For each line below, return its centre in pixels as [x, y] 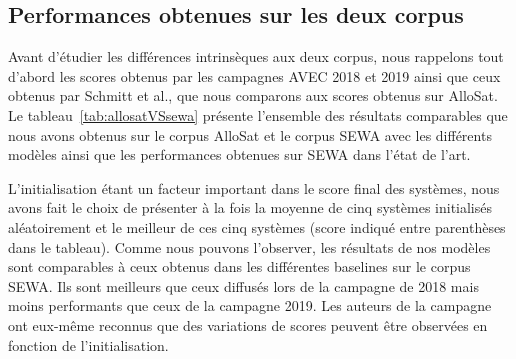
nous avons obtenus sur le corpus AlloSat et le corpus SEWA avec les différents [250, 134]
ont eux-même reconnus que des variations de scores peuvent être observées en [248, 324]
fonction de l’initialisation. [88, 344]
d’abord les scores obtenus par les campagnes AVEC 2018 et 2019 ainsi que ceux [254, 75]
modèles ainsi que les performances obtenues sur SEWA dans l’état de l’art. [239, 154]
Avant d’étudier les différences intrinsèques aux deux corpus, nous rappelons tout [256, 56]
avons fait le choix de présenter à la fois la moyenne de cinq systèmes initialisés [250, 207]
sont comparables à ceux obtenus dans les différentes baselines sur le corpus [239, 266]
